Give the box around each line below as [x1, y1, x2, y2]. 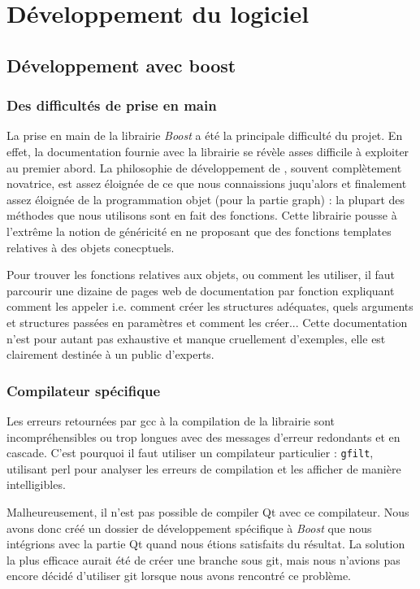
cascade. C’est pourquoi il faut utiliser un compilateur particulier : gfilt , [6, 444, 374, 461]
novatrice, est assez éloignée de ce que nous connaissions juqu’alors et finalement [6, 175, 407, 192]
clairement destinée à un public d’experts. [6, 346, 214, 363]
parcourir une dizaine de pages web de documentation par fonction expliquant [6, 281, 395, 299]
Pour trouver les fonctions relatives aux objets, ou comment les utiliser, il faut [6, 266, 396, 283]
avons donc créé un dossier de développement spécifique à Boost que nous [6, 519, 372, 536]
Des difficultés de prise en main [6, 95, 217, 116]
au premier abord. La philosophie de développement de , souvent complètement [6, 159, 402, 176]
